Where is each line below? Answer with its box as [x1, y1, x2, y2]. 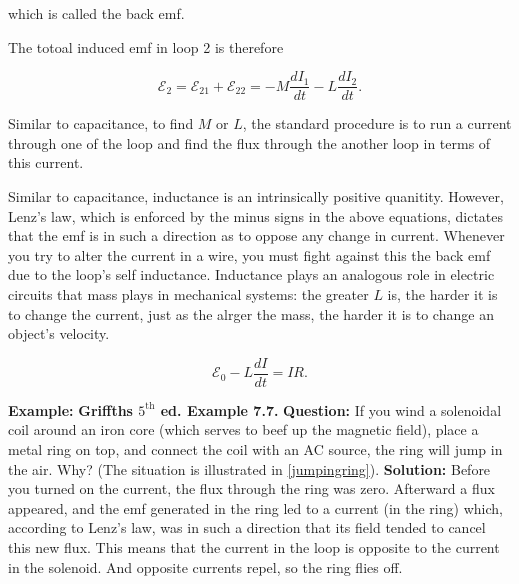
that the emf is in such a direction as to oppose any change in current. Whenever [8, 225, 505, 246]
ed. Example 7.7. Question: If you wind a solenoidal [160, 399, 502, 420]
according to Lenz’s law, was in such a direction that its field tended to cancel [8, 517, 486, 538]
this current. [8, 152, 84, 173]
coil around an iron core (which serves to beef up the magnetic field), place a [8, 419, 479, 440]
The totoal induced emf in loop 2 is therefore [8, 36, 284, 57]
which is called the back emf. [8, 3, 185, 23]
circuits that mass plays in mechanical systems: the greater [8, 284, 369, 304]
